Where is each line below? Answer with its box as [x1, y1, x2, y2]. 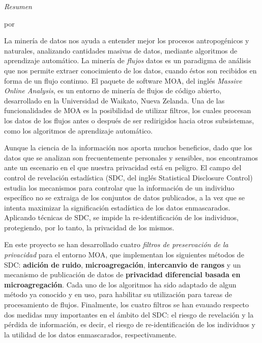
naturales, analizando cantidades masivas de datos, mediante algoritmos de [4, 45, 238, 56]
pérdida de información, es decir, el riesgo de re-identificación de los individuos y [4, 319, 256, 330]
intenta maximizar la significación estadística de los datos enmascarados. [4, 202, 230, 213]
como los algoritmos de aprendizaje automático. [4, 125, 153, 136]
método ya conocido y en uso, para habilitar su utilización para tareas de [4, 289, 232, 300]
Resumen [4, 1, 32, 11]
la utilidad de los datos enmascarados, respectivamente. [4, 329, 177, 339]
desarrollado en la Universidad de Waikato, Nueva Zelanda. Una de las [4, 95, 225, 105]
